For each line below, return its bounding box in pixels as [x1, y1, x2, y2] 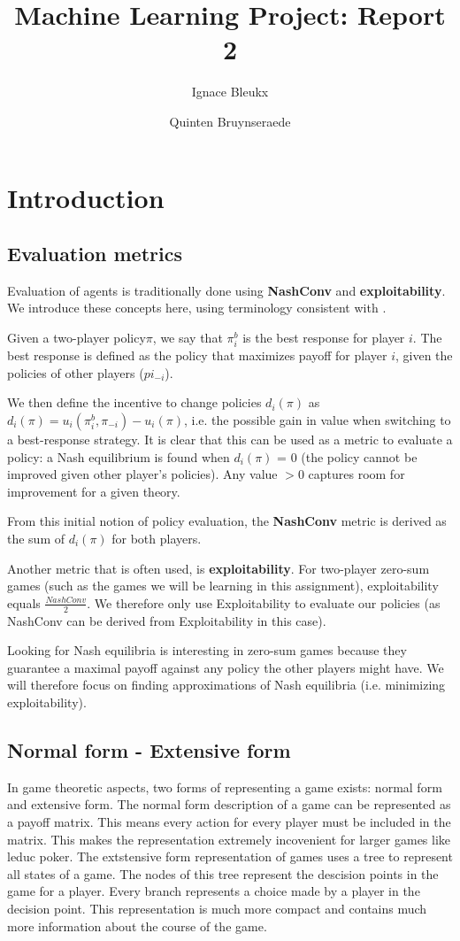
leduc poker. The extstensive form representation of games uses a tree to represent [7, 847, 453, 866]
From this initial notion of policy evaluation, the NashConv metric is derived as [7, 512, 447, 530]
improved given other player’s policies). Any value [7, 465, 278, 483]
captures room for [308, 465, 405, 483]
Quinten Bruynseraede [169, 112, 291, 130]
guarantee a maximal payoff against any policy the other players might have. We [7, 658, 444, 676]
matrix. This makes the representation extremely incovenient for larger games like [7, 829, 451, 848]
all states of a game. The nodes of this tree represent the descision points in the [7, 864, 439, 883]
